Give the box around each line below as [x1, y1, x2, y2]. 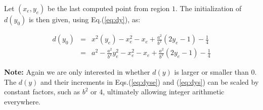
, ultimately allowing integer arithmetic [103, 86, 225, 97]
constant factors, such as [4, 86, 80, 97]
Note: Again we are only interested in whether [4, 67, 150, 77]
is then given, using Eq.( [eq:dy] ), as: [28, 14, 141, 24]
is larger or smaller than [174, 67, 249, 77]
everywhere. [4, 96, 41, 106]
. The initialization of [176, 3, 242, 13]
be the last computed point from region [48, 3, 170, 13]
